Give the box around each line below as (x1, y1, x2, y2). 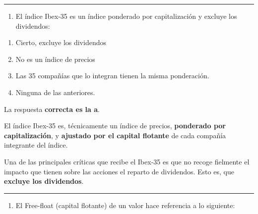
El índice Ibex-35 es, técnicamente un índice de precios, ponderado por (4, 120, 226, 131)
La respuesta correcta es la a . (4, 104, 100, 114)
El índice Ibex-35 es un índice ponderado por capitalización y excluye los (15, 11, 237, 21)
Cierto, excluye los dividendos (15, 37, 106, 48)
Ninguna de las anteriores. (15, 87, 95, 97)
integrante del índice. (4, 140, 68, 150)
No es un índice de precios (15, 53, 95, 64)
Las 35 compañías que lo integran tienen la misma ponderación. (15, 70, 209, 81)
